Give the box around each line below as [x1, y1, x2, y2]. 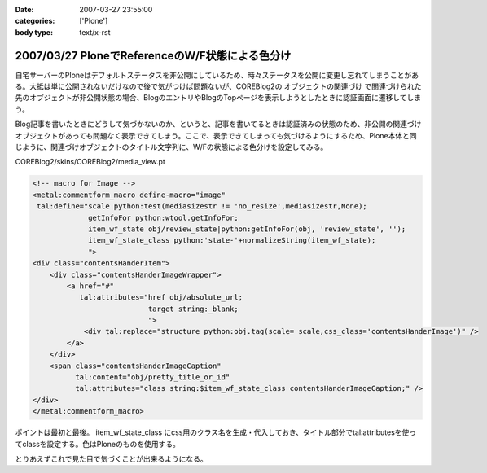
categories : [15, 16, 55, 26]
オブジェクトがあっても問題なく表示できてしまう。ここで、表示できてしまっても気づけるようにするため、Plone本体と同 [15, 130, 417, 140]
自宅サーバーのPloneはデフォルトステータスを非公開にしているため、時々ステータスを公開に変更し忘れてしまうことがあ [15, 70, 419, 80]
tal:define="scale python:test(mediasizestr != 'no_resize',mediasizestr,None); [37, 202, 368, 211]
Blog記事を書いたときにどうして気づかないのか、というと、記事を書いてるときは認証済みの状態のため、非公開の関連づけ [15, 119, 422, 129]
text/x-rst [79, 27, 111, 37]
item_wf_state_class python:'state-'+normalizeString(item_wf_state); [88, 236, 376, 245]
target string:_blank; [147, 304, 239, 313]
